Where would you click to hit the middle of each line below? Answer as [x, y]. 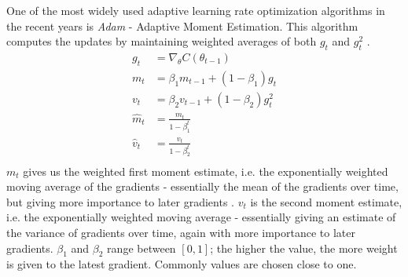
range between [142, 248]
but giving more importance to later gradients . [120, 201]
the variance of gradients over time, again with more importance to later [181, 232]
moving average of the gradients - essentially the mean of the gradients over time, [202, 186]
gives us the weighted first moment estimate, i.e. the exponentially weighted [206, 171]
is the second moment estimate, [326, 201]
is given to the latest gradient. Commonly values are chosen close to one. [182, 264]
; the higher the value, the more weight [304, 248]
